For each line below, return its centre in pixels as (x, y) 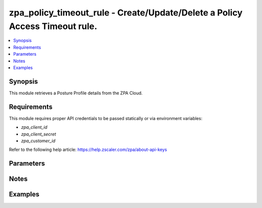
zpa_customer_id (38, 141)
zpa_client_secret (39, 134)
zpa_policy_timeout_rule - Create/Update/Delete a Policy (126, 13)
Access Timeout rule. (53, 26)
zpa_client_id (34, 127)
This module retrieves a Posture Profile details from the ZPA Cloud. (76, 93)
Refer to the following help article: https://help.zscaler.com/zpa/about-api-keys (88, 149)
